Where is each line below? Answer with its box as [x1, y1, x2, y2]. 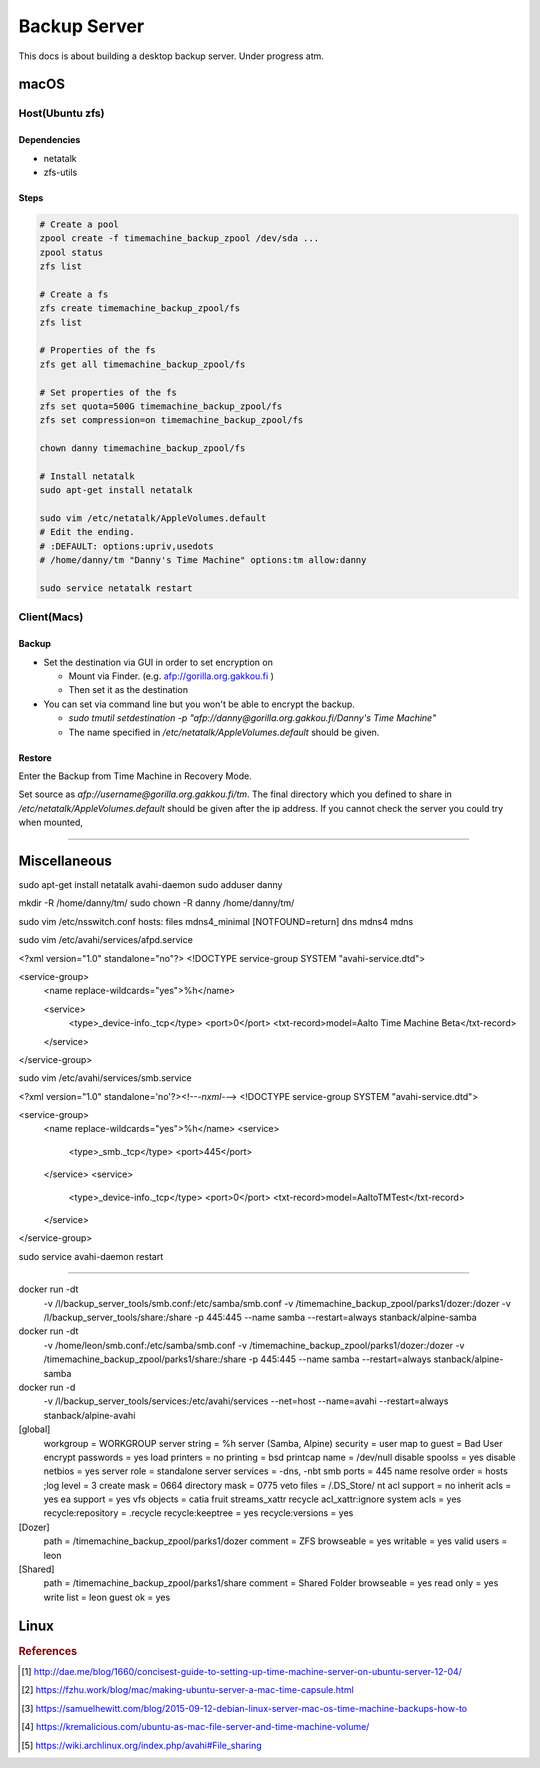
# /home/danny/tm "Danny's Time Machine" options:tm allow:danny [39, 555, 367, 566]
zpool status [39, 246, 104, 258]
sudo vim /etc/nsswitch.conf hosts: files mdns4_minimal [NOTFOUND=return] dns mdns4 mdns [18, 915, 414, 927]
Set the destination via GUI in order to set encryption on [43, 656, 274, 668]
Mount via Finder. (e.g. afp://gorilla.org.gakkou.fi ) [68, 670, 274, 682]
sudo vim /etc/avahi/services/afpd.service [18, 934, 194, 946]
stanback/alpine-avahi [43, 1409, 136, 1421]
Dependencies [18, 134, 81, 146]
